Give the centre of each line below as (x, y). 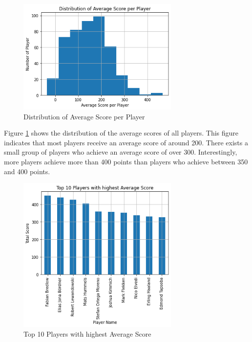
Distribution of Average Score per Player (84, 116)
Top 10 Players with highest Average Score (87, 333)
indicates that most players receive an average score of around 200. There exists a (126, 142)
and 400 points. (27, 171)
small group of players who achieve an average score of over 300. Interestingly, (121, 152)
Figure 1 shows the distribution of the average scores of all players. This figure (121, 133)
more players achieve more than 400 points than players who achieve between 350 (126, 162)
